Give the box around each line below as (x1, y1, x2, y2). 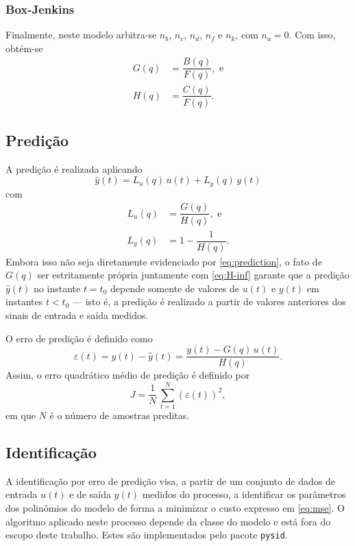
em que (5, 407, 36, 422)
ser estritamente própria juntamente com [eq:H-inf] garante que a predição (37, 268, 350, 282)
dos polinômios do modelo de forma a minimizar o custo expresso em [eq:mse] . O (5, 500, 345, 514)
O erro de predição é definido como (5, 331, 153, 345)
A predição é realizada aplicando (5, 161, 143, 176)
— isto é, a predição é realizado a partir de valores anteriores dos (73, 294, 346, 309)
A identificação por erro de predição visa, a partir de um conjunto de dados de (5, 473, 336, 488)
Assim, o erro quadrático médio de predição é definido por (5, 368, 250, 382)
